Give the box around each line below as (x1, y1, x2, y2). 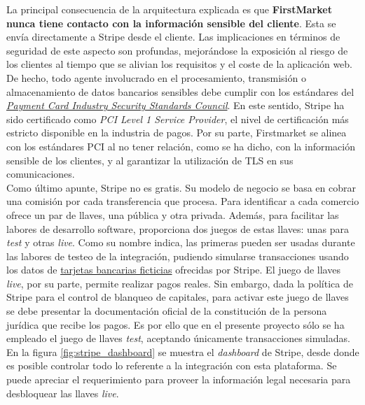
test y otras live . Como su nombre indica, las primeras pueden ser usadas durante (6, 235, 355, 250)
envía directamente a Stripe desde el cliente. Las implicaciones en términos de (6, 29, 340, 44)
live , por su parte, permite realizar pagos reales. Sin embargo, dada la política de (6, 276, 353, 290)
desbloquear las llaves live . (6, 385, 119, 400)
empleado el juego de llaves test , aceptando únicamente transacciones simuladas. (6, 331, 350, 346)
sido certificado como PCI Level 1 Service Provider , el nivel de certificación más (6, 111, 349, 126)
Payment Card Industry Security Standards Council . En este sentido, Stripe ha (6, 98, 345, 113)
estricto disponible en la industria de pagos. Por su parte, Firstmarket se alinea (6, 125, 347, 140)
